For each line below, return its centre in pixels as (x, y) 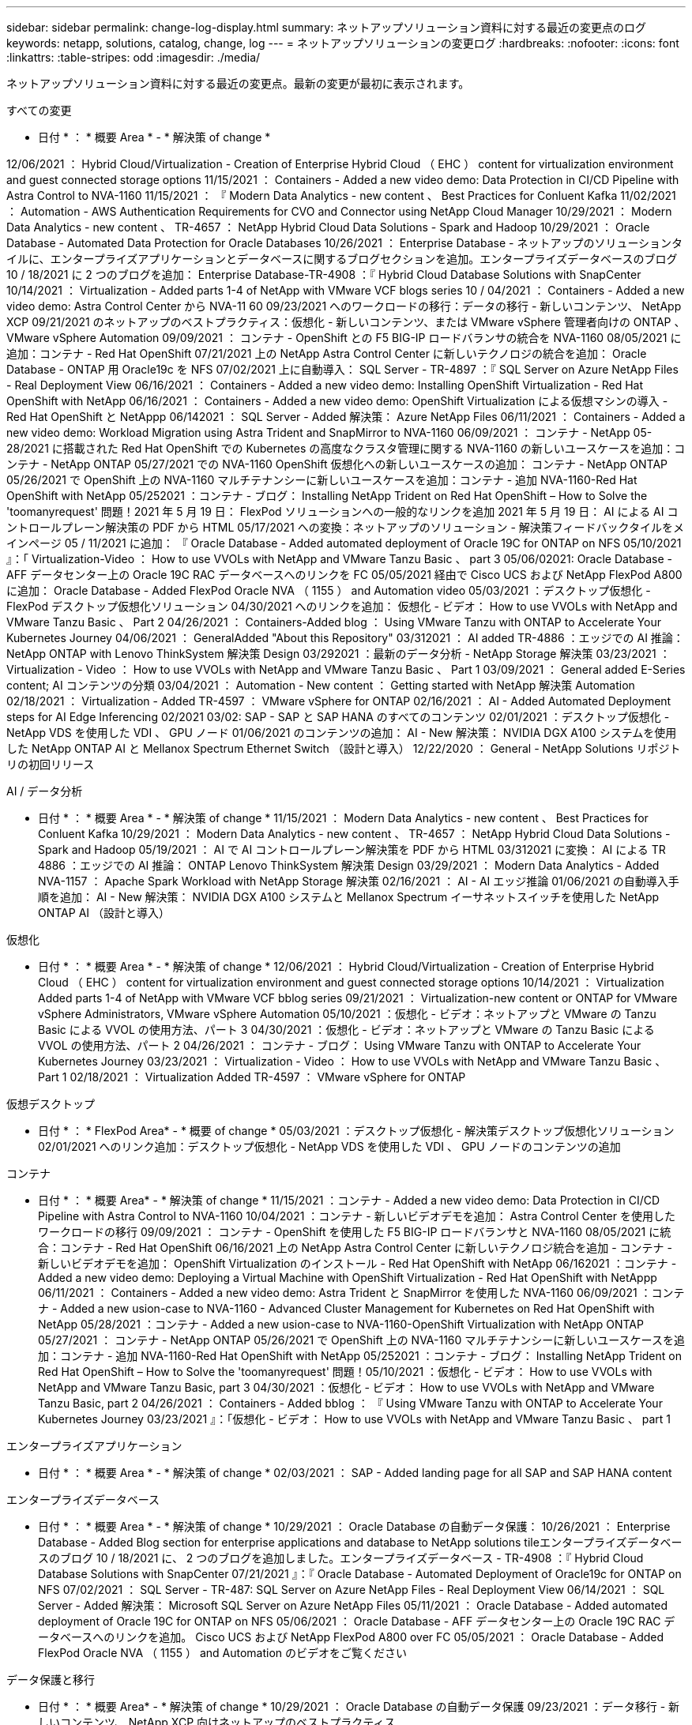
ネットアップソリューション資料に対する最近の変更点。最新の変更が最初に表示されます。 (238, 83)
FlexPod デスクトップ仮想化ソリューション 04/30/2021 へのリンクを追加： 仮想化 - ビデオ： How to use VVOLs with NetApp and (342, 606)
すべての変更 (39, 110)
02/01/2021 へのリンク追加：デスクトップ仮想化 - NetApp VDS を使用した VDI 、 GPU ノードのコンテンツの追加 (329, 1146)
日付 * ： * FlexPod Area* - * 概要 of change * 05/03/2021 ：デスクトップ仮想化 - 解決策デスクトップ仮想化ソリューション (356, 1131)
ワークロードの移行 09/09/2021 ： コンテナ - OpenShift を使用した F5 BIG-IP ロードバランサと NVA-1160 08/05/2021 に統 (355, 1232)
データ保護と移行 (51, 1680)
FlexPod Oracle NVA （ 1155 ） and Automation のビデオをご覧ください (223, 1653)
